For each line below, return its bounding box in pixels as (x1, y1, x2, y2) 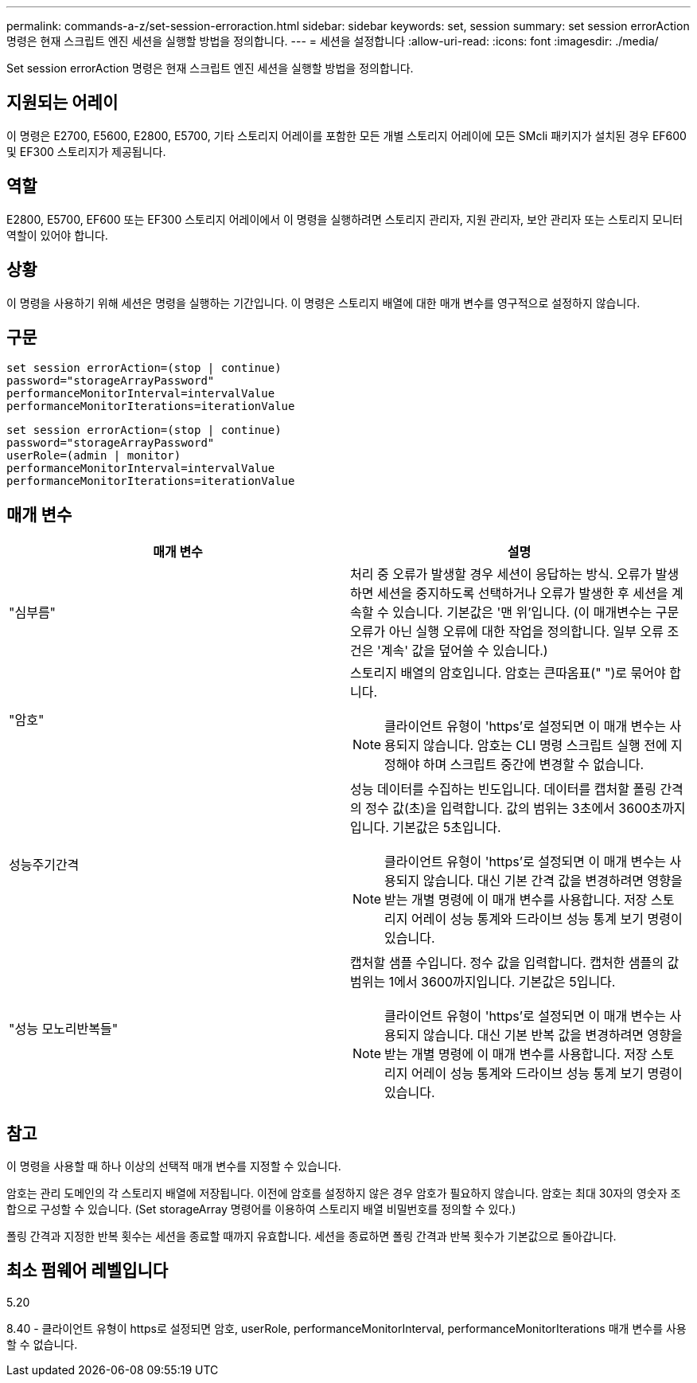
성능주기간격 (9, 857, 80, 873)
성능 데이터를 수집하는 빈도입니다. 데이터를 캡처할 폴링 (350, 781, 656, 798)
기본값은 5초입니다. (392, 819, 501, 836)
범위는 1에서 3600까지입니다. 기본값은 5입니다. (350, 974, 616, 990)
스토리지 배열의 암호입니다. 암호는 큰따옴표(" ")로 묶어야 (350, 665, 666, 682)
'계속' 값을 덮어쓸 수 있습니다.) (376, 643, 548, 659)
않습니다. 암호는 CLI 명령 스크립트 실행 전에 (422, 737, 668, 754)
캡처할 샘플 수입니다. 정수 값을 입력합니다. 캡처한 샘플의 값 (350, 955, 679, 971)
